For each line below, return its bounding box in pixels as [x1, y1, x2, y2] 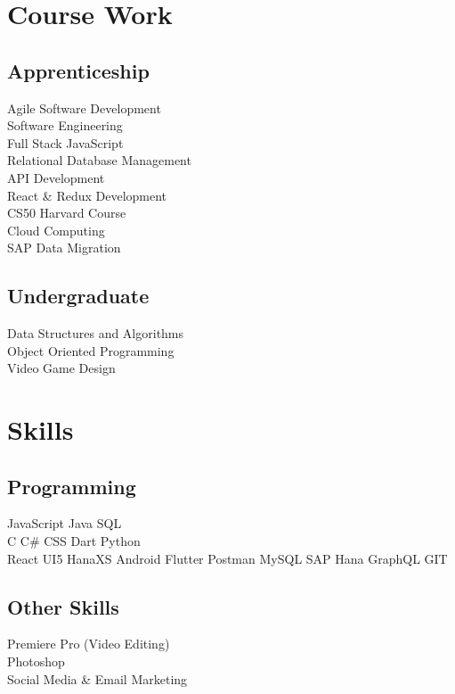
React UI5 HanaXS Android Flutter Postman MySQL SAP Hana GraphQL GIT [7, 549, 448, 567]
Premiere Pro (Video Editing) [7, 634, 170, 653]
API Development [7, 168, 105, 186]
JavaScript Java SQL [7, 514, 122, 533]
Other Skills [7, 592, 119, 620]
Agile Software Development [7, 98, 161, 117]
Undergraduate [7, 282, 150, 310]
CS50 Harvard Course [7, 203, 126, 222]
